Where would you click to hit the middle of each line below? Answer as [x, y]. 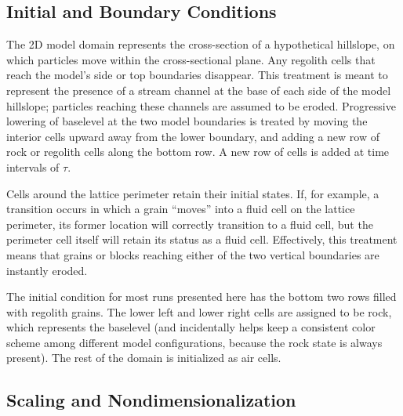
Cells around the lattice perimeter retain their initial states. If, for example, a [193, 193]
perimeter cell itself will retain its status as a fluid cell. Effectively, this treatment [202, 239]
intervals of [33, 166]
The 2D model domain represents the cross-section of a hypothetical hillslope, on [201, 44]
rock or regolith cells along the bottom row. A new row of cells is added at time [198, 152]
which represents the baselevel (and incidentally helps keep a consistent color [191, 327]
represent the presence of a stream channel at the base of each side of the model [199, 90]
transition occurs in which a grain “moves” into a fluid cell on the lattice [181, 209]
